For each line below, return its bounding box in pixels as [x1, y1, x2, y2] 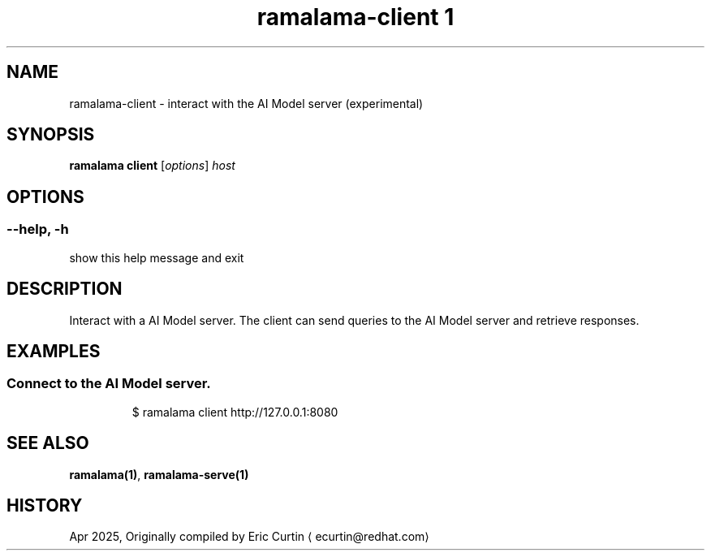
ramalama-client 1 [256, 3, 455, 31]
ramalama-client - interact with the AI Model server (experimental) [69, 96, 424, 110]
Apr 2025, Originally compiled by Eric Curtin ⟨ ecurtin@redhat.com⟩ [69, 529, 429, 544]
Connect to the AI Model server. [6, 375, 211, 392]
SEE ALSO [6, 433, 89, 454]
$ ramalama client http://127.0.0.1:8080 [131, 404, 338, 419]
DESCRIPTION [6, 278, 123, 300]
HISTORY [6, 494, 83, 516]
